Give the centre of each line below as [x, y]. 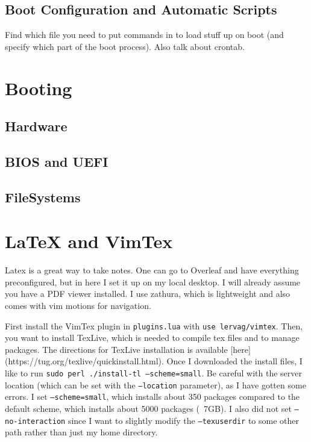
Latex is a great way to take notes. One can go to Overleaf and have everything [152, 270]
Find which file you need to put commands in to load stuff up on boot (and [144, 35]
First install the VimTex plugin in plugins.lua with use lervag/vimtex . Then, [154, 325]
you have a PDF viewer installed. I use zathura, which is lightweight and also [148, 294]
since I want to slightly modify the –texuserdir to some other [183, 420]
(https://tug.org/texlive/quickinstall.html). [84, 361]
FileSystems [43, 197]
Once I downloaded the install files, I [234, 361]
